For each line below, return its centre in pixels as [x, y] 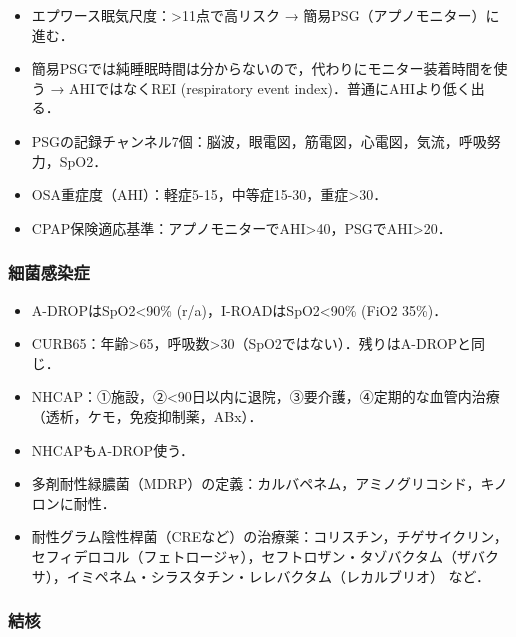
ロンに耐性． [73, 502]
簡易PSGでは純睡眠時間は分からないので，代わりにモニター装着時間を [262, 68]
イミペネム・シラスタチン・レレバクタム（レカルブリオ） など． [278, 575]
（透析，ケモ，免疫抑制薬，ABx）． [147, 415]
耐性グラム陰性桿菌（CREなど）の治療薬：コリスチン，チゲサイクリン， [269, 536]
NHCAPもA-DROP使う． [113, 449]
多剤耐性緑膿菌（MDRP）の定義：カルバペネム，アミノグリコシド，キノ [269, 483]
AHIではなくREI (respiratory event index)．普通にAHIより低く [270, 87]
